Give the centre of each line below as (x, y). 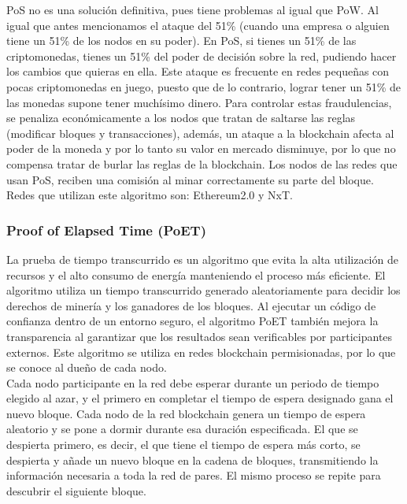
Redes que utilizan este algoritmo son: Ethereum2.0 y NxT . (150, 195)
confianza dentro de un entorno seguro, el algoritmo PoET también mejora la (192, 321)
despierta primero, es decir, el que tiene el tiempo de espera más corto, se (183, 445)
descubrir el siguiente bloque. (76, 490)
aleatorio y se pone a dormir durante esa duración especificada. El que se (182, 429)
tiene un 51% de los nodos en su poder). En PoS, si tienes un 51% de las (181, 41)
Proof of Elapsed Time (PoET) (107, 230)
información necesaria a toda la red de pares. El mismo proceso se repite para (194, 475)
